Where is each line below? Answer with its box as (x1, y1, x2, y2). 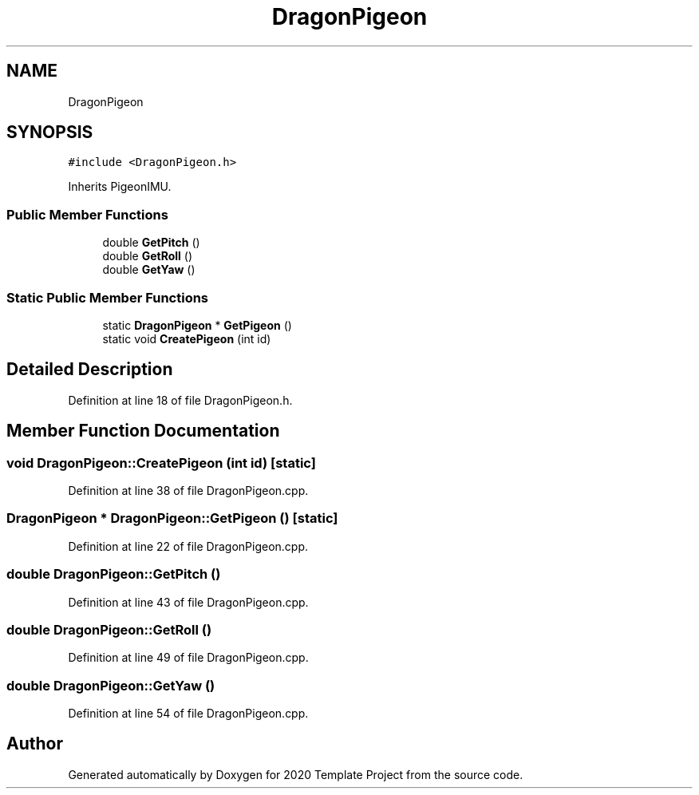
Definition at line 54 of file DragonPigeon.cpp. (68, 706, 309, 720)
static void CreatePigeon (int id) (102, 331, 271, 346)
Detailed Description (6, 359, 173, 380)
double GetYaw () (102, 263, 195, 277)
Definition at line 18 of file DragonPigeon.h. (68, 393, 293, 407)
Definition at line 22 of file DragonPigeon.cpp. (68, 539, 309, 553)
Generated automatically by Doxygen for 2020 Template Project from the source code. (68, 767, 523, 781)
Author (6, 734, 63, 754)
